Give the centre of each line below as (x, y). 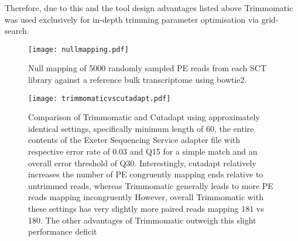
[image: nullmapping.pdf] (78, 49)
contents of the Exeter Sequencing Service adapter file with (134, 140)
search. (17, 31)
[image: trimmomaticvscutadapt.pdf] (100, 98)
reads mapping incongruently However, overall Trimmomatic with (146, 197)
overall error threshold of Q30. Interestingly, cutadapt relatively (142, 163)
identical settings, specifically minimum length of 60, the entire (141, 128)
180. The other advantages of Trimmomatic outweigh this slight (142, 220)
